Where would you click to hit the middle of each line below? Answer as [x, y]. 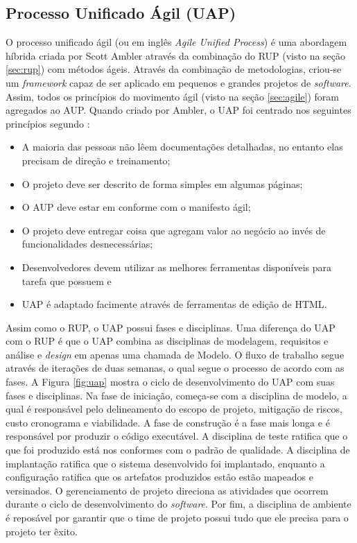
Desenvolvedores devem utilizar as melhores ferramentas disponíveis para [177, 267]
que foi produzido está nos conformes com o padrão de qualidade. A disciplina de [178, 450]
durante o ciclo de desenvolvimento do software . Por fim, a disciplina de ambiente [178, 504]
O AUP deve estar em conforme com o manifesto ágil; [136, 207]
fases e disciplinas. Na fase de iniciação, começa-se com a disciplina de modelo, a [176, 395]
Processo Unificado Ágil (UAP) [121, 13]
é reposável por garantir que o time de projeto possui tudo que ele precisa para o [177, 518]
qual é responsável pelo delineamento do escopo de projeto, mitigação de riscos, [174, 409]
